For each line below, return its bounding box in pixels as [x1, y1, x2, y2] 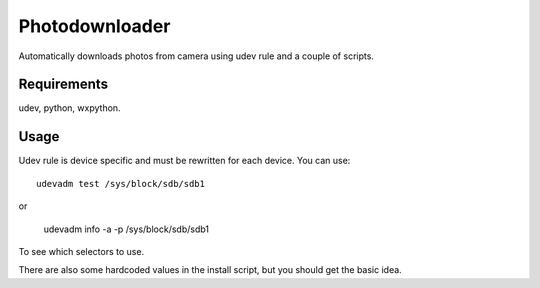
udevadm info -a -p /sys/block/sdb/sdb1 [43, 223, 210, 235]
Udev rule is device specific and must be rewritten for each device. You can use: [18, 155, 351, 167]
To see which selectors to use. [18, 245, 145, 257]
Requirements [18, 76, 109, 93]
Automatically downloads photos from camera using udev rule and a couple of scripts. [18, 50, 375, 62]
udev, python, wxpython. [18, 102, 121, 114]
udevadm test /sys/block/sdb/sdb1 [36, 178, 205, 189]
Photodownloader [18, 15, 171, 37]
